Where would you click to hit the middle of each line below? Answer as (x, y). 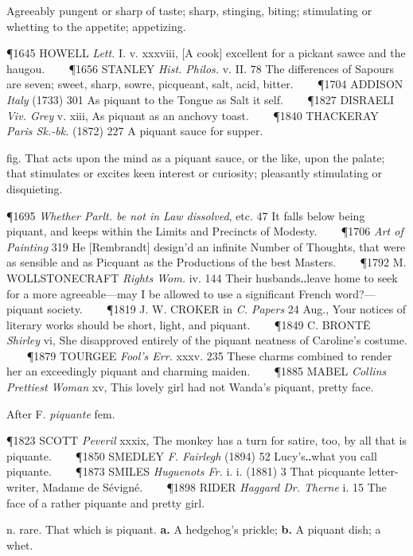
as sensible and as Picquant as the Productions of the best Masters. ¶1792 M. (206, 262)
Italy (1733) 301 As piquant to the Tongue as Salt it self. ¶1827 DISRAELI (201, 99)
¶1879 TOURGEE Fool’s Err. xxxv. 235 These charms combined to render (209, 355)
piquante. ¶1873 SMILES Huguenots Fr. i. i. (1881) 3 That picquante (186, 471)
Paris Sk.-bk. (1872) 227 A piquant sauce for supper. (135, 131)
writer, (23, 487)
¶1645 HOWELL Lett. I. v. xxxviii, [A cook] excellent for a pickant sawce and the (206, 53)
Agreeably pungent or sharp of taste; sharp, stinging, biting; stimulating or (189, 10)
